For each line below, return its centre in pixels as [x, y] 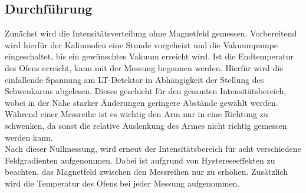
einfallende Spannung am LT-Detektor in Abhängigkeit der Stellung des [134, 79]
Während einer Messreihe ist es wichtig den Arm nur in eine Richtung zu [136, 114]
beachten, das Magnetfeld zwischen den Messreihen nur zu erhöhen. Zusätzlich [146, 172]
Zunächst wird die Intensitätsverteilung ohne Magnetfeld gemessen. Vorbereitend [151, 33]
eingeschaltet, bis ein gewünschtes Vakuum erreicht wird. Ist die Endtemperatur [149, 56]
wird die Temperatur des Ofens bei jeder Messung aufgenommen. [122, 183]
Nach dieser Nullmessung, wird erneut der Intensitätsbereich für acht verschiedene [153, 149]
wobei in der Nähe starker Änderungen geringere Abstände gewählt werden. [142, 102]
